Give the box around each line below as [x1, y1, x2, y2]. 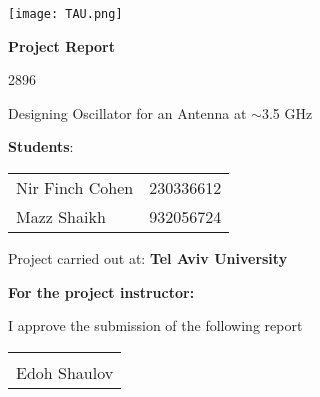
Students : [8, 136, 74, 157]
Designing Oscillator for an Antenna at [8, 102, 247, 123]
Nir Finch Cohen [16, 176, 134, 200]
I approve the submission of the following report [8, 315, 303, 336]
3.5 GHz [261, 102, 313, 123]
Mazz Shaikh [16, 205, 106, 229]
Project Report [8, 35, 116, 56]
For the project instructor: [8, 281, 195, 302]
